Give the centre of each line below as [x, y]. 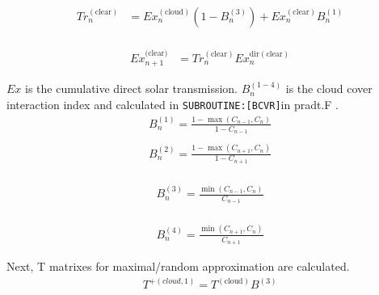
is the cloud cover [329, 88]
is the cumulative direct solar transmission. [132, 88]
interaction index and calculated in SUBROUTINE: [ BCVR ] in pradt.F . [173, 104]
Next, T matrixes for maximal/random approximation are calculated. [178, 266]
